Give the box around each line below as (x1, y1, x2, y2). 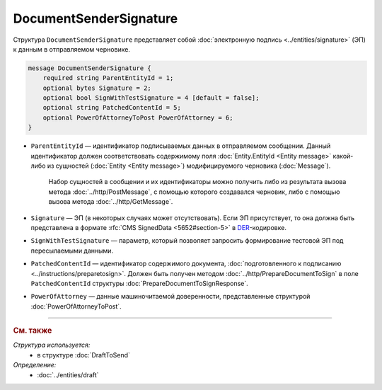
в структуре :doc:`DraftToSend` (37, 350, 131, 359)
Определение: (13, 361, 57, 369)
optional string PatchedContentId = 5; (42, 103, 182, 112)
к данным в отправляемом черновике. (13, 45, 131, 53)
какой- (332, 151, 354, 160)
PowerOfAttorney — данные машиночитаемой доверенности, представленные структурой (30, 292, 311, 301)
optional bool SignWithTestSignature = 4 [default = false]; (42, 94, 260, 102)
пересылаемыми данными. (30, 246, 113, 255)
